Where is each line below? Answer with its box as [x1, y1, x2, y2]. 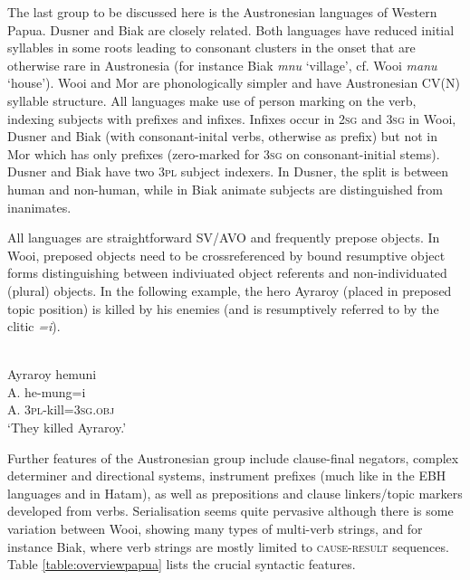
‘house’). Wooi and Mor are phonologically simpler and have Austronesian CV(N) [7, 73, 460, 92]
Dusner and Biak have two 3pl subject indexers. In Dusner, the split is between [7, 162, 449, 181]
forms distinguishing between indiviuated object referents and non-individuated [7, 263, 447, 282]
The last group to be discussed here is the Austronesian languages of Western [7, 3, 437, 21]
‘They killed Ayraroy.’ [7, 418, 127, 437]
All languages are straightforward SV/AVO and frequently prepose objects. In [7, 228, 440, 247]
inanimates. [7, 197, 72, 216]
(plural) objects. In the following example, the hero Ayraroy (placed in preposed [7, 280, 452, 300]
